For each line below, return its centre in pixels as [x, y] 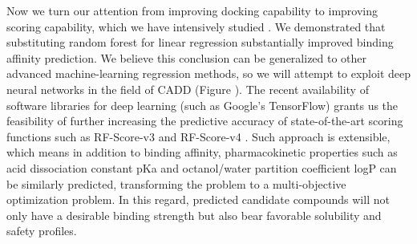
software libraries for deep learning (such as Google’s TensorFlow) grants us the [202, 105]
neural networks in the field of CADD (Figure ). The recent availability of [188, 89]
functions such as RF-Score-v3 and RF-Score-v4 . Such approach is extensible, [198, 136]
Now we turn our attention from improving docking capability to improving [192, 10]
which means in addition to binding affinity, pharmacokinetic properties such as [202, 152]
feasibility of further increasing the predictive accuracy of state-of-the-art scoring [205, 121]
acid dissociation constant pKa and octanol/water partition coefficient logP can [202, 167]
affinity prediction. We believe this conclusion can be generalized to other [187, 57]
